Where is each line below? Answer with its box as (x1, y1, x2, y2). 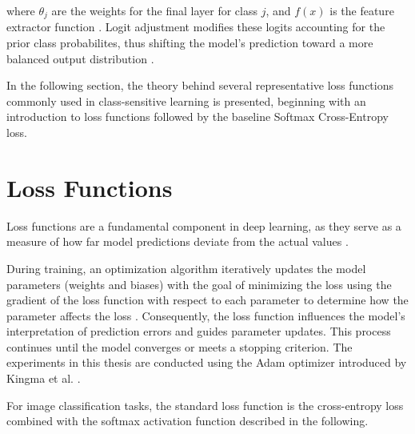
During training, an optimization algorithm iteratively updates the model (6, 259, 366, 276)
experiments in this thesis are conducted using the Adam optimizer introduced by (6, 354, 407, 371)
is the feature (329, 2, 394, 18)
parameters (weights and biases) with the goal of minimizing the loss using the (6, 275, 392, 292)
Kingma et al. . (6, 370, 81, 387)
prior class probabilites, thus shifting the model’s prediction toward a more (6, 34, 373, 51)
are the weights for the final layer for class (51, 2, 257, 18)
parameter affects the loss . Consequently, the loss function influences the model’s (6, 307, 405, 323)
